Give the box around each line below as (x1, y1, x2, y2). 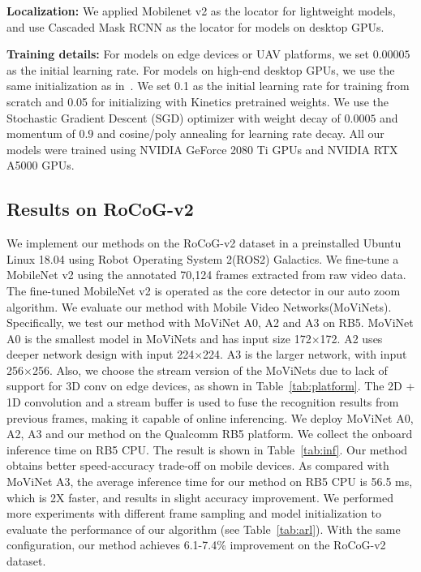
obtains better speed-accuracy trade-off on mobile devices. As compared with (6, 457, 389, 474)
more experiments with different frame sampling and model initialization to (6, 505, 381, 522)
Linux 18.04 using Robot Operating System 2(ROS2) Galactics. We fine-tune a (6, 250, 399, 267)
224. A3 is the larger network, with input (203, 346, 407, 363)
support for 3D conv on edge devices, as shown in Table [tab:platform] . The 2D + (6, 377, 415, 394)
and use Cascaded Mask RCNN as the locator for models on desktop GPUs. (6, 18, 384, 35)
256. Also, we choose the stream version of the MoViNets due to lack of (32, 361, 388, 378)
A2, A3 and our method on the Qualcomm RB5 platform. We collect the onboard (6, 425, 413, 442)
